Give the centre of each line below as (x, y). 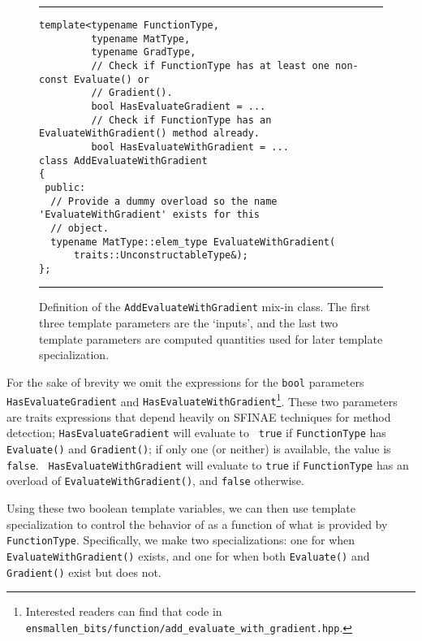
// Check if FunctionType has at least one (210, 65)
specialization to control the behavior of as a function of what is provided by (197, 524)
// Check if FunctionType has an (181, 120)
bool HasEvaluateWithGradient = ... (190, 147)
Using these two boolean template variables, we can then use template (181, 508)
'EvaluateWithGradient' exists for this (150, 215)
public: (65, 187)
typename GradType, (144, 52)
